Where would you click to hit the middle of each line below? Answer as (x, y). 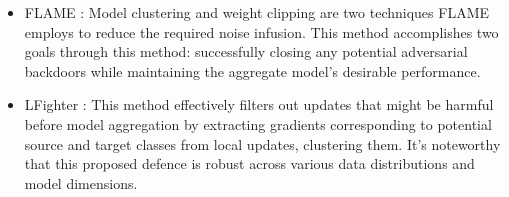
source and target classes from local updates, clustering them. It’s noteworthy (262, 143)
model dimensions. (81, 182)
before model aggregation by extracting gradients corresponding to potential (258, 123)
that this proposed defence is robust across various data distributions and (249, 163)
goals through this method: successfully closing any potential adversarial (246, 51)
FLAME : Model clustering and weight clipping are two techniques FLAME (257, 12)
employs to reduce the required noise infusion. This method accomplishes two (261, 31)
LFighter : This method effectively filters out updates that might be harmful (259, 104)
